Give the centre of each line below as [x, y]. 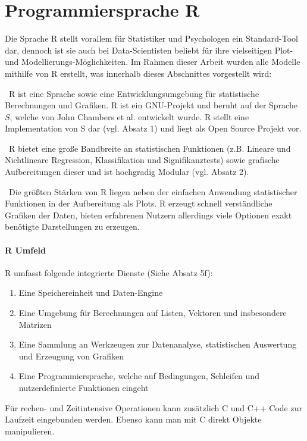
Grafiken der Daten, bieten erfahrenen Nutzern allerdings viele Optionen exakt [148, 215]
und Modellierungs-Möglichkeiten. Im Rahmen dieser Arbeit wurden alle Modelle [153, 62]
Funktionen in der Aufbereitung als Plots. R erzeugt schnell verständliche [139, 203]
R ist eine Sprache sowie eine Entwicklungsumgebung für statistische [134, 93]
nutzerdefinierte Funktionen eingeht [84, 387]
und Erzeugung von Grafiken [71, 356]
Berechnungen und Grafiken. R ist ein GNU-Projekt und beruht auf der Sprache [151, 105]
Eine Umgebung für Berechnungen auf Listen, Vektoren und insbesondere [153, 313]
